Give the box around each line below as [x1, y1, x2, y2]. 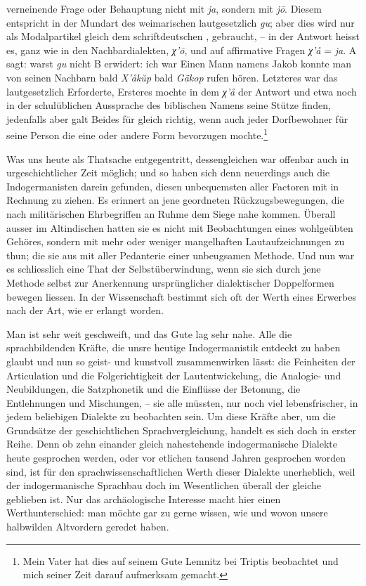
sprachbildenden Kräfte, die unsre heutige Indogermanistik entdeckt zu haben [6, 340, 341, 355]
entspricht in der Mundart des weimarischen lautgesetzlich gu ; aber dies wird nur [6, 15, 355, 30]
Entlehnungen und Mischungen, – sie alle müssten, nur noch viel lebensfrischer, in [6, 395, 358, 410]
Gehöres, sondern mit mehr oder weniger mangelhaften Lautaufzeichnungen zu [6, 234, 345, 249]
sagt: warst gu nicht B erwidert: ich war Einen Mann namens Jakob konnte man [6, 56, 351, 71]
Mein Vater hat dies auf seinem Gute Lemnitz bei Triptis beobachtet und [22, 553, 339, 568]
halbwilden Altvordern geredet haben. [6, 519, 169, 534]
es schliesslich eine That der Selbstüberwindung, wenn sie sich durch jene [6, 261, 321, 276]
